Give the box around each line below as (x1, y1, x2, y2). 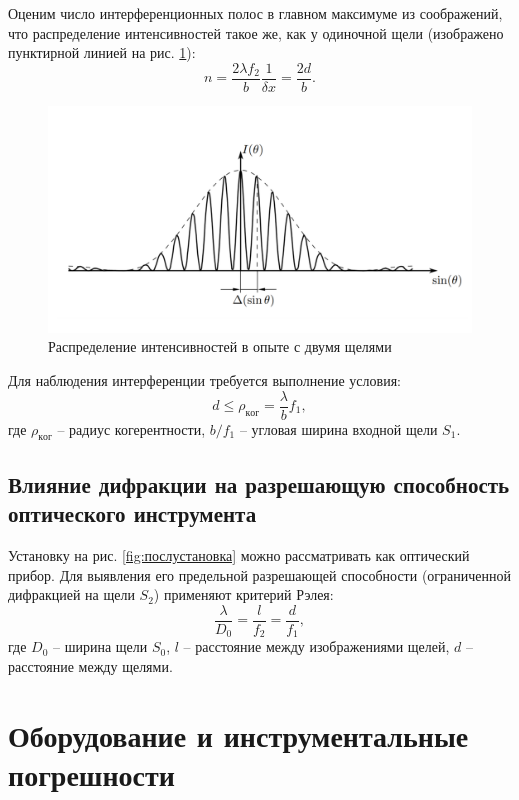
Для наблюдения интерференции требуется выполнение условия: (8, 369, 401, 390)
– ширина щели (52, 636, 148, 657)
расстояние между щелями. (8, 655, 173, 676)
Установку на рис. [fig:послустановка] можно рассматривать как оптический (8, 544, 470, 565)
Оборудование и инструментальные (8, 714, 469, 755)
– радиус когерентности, (57, 418, 206, 439)
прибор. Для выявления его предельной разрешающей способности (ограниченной (8, 564, 512, 585)
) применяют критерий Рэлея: (153, 584, 334, 605)
